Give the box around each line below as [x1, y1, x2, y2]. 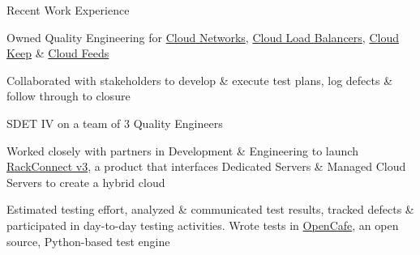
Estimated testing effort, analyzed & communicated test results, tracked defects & [6, 201, 414, 218]
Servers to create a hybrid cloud [6, 173, 165, 190]
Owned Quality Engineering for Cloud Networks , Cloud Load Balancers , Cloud [6, 28, 399, 45]
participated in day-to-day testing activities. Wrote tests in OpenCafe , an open [6, 216, 399, 233]
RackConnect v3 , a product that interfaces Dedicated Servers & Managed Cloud [6, 158, 406, 175]
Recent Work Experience [6, 2, 130, 18]
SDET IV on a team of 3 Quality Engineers [6, 114, 223, 131]
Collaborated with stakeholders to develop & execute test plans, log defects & [6, 71, 393, 88]
